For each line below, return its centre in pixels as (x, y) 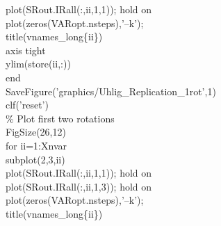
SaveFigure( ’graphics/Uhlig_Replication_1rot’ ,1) (111, 91)
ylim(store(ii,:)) (38, 64)
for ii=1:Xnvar (36, 145)
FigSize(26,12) (36, 132)
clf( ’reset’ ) (27, 105)
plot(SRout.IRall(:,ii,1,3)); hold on (79, 186)
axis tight (26, 50)
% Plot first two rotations (60, 118)
